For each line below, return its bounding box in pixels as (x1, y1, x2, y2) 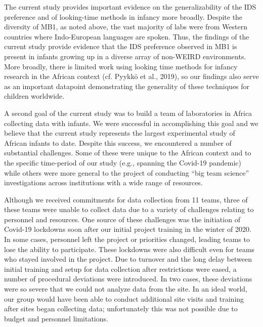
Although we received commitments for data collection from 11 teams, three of (4, 194, 248, 205)
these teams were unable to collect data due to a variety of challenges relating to (4, 204, 254, 215)
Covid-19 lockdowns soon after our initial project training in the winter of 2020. (4, 224, 251, 234)
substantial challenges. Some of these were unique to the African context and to (4, 147, 251, 158)
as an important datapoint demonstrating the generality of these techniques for (4, 80, 250, 91)
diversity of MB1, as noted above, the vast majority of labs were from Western (4, 21, 248, 32)
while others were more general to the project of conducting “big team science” (4, 167, 249, 178)
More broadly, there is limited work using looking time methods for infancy (4, 61, 238, 71)
